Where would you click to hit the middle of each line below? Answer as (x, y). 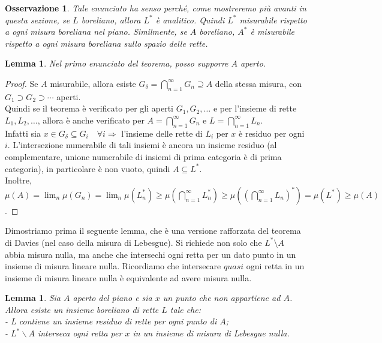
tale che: (186, 309)
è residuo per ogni (272, 133)
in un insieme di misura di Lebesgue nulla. (211, 333)
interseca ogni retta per (80, 333)
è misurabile (273, 31)
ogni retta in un (275, 266)
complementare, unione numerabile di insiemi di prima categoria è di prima (143, 156)
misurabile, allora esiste (93, 83)
